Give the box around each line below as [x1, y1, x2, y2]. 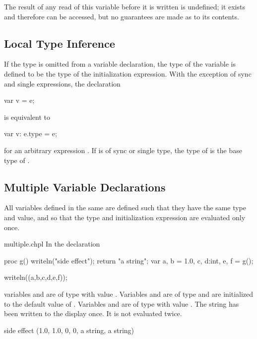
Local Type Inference [4, 35, 115, 51]
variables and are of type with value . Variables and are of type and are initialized [4, 288, 254, 299]
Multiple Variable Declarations [4, 179, 166, 194]
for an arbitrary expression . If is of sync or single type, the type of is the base [4, 145, 242, 155]
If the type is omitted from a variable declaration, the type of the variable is [4, 59, 236, 69]
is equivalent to [4, 111, 51, 122]
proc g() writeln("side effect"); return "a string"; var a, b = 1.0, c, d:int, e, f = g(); [4, 255, 254, 265]
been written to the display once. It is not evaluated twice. [4, 308, 182, 319]
